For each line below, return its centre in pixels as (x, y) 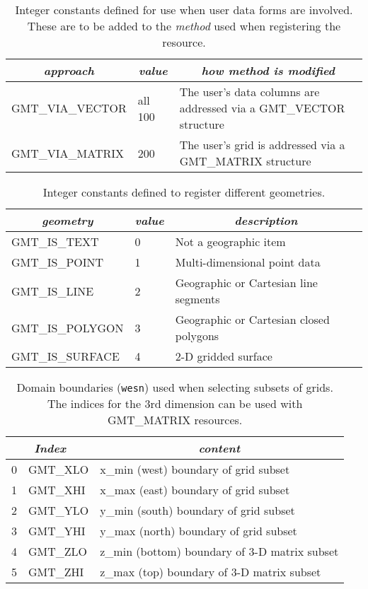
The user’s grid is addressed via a (262, 145)
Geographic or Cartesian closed (252, 319)
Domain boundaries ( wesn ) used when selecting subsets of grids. (175, 387)
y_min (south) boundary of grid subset (197, 510)
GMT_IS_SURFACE (65, 356)
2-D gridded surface (224, 356)
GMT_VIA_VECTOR (69, 108)
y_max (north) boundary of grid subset (199, 531)
